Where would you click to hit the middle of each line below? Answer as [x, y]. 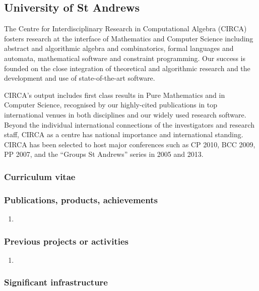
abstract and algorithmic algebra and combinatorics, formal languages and [119, 48]
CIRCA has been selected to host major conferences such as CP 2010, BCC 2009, [130, 144]
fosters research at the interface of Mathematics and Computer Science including [129, 38]
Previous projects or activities [66, 241]
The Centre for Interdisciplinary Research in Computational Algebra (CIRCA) [125, 28]
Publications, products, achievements [81, 199]
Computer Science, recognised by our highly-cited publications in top [111, 105]
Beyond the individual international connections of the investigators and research [129, 124]
